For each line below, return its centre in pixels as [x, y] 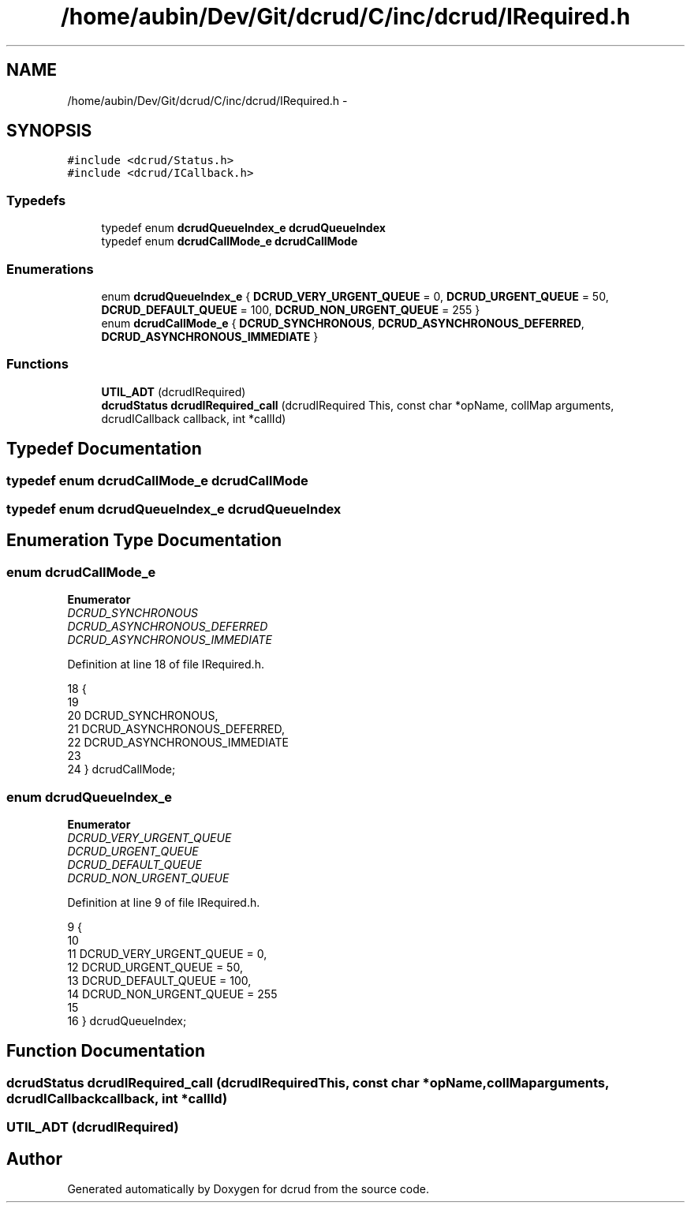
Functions [37, 364]
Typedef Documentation [104, 449]
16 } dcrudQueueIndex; [127, 1020]
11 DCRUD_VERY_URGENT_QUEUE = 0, [167, 953]
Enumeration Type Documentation [144, 541]
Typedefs [36, 200]
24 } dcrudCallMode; [121, 769]
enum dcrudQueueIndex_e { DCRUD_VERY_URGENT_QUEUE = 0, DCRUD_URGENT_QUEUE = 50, [355, 296]
